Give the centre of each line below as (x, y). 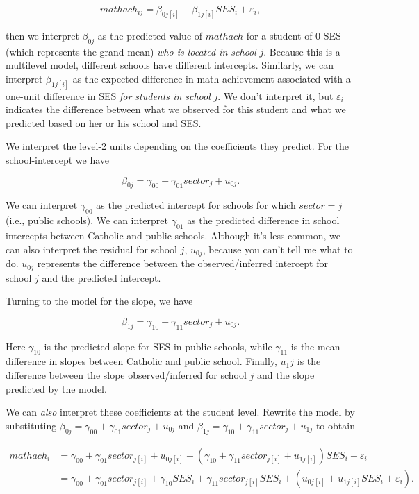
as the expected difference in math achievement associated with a (212, 78)
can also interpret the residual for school (91, 249)
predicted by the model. (56, 388)
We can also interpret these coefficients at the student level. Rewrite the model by (180, 412)
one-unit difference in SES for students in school (108, 95)
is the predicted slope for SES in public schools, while (158, 346)
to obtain (335, 425)
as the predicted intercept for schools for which (196, 205)
